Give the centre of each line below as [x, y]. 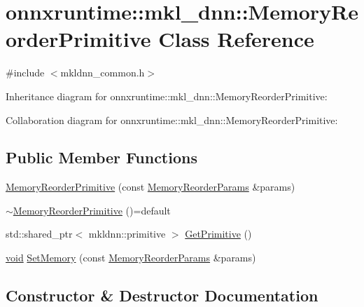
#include [25, 73]
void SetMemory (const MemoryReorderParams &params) [131, 258]
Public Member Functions [101, 157]
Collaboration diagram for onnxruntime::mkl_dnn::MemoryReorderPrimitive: [172, 120]
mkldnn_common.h [103, 73]
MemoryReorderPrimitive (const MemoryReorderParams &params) [150, 187]
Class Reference [236, 39]
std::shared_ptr [39, 234]
